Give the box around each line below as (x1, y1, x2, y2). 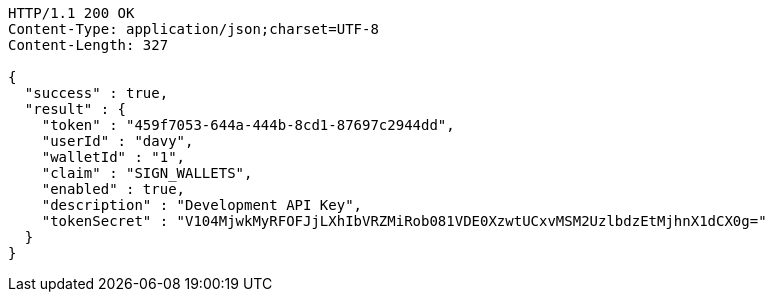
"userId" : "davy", (41, 133, 194, 149)
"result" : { (24, 101, 127, 117)
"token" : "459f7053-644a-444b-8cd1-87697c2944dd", (41, 117, 455, 133)
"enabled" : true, (41, 181, 186, 197)
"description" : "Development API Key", (41, 197, 363, 213)
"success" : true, (24, 85, 169, 101)
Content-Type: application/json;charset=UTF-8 (8, 21, 379, 37)
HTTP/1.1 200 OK (8, 5, 135, 21)
